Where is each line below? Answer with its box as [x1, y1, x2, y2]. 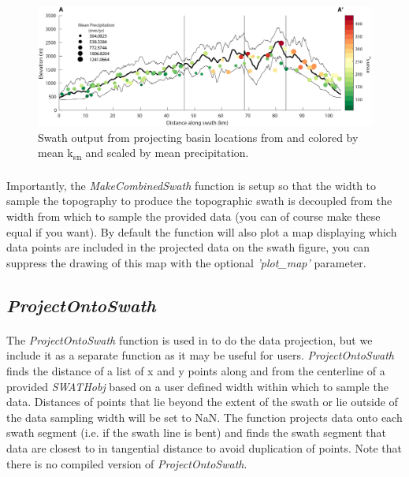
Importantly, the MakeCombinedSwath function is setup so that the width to [6, 177, 377, 193]
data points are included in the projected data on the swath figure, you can [6, 239, 370, 255]
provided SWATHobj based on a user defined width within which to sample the [6, 378, 389, 394]
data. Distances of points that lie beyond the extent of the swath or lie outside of [6, 393, 398, 410]
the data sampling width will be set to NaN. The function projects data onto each [6, 408, 403, 425]
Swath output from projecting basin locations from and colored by [38, 129, 359, 145]
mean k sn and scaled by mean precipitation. [38, 144, 249, 162]
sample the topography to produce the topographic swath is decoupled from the [6, 192, 392, 209]
